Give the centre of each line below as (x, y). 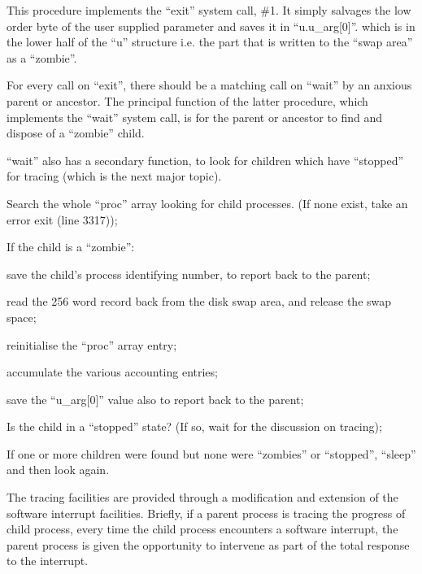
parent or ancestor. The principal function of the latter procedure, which (187, 100)
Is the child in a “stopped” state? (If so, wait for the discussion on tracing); (194, 426)
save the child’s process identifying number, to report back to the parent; (189, 274)
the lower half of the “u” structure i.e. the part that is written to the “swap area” (210, 42)
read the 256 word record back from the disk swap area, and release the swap (199, 301)
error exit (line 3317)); (62, 219)
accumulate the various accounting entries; (112, 372)
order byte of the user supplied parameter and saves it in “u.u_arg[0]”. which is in (211, 26)
